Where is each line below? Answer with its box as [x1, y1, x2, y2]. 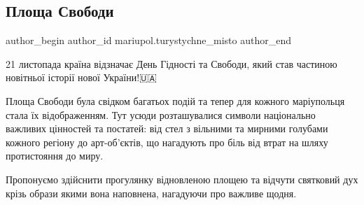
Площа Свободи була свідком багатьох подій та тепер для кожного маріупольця [6, 93, 345, 108]
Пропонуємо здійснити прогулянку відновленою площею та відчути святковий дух [6, 171, 358, 186]
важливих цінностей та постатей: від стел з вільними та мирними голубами [6, 121, 328, 136]
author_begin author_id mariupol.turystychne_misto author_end [6, 33, 292, 48]
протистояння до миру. [6, 148, 104, 163]
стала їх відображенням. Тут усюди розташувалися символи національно [6, 107, 316, 122]
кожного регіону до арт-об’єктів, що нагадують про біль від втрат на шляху [6, 134, 328, 149]
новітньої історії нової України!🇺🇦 [6, 70, 157, 85]
